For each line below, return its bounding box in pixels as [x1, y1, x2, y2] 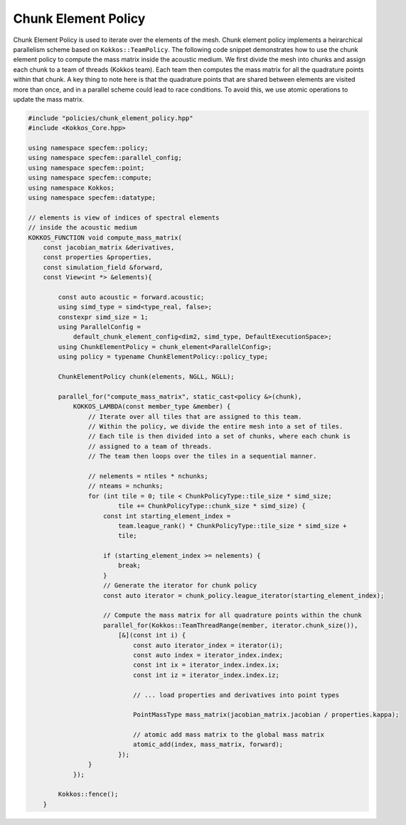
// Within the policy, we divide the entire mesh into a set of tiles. [87, 422, 343, 430]
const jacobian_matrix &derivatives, [43, 243, 175, 252]
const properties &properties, [43, 253, 152, 261]
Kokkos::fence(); [58, 790, 119, 799]
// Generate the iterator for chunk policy [103, 581, 257, 590]
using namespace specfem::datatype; [28, 194, 156, 202]
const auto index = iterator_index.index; [132, 651, 284, 659]
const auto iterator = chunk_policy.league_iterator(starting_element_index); [103, 591, 385, 600]
